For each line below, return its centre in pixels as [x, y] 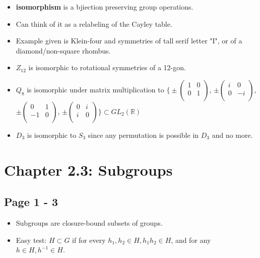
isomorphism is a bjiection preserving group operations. [105, 7]
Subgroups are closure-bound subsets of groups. [89, 223]
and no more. [232, 135]
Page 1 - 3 [31, 202]
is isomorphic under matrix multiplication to [95, 89]
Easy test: [31, 240]
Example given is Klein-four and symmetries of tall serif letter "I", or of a [129, 41]
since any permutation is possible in [143, 135]
